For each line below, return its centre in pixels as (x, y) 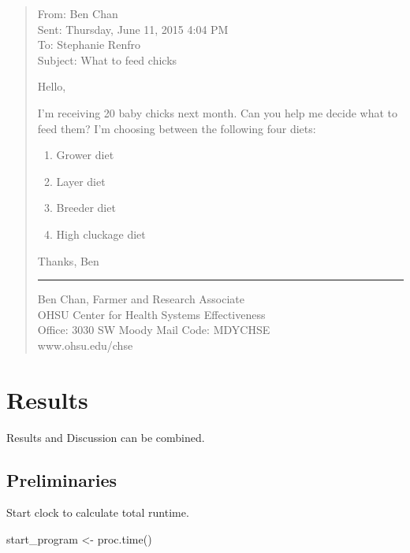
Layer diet (81, 181)
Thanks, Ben (68, 260)
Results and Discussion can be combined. (106, 437)
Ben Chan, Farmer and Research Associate (141, 299)
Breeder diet (86, 208)
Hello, (52, 86)
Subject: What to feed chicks (107, 59)
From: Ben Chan (78, 13)
